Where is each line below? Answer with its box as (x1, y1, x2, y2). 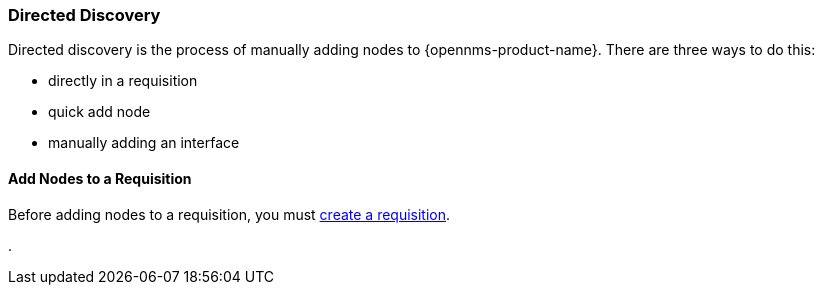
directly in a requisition (48, 72, 198, 90)
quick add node (48, 103, 151, 121)
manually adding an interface (48, 134, 240, 152)
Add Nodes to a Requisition (8, 169, 192, 187)
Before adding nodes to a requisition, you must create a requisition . (8, 205, 451, 223)
